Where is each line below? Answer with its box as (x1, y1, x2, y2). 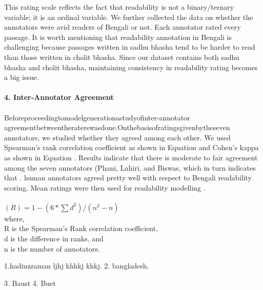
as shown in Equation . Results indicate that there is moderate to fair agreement (4, 152, 258, 162)
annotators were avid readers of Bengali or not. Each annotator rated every (4, 22, 241, 32)
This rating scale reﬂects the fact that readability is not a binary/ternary (4, 2, 234, 12)
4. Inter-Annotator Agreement (4, 92, 114, 102)
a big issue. (4, 72, 39, 82)
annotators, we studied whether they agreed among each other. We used (4, 132, 231, 142)
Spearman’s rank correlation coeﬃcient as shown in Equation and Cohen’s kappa (4, 142, 259, 153)
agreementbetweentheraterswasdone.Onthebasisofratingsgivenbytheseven (4, 122, 230, 133)
